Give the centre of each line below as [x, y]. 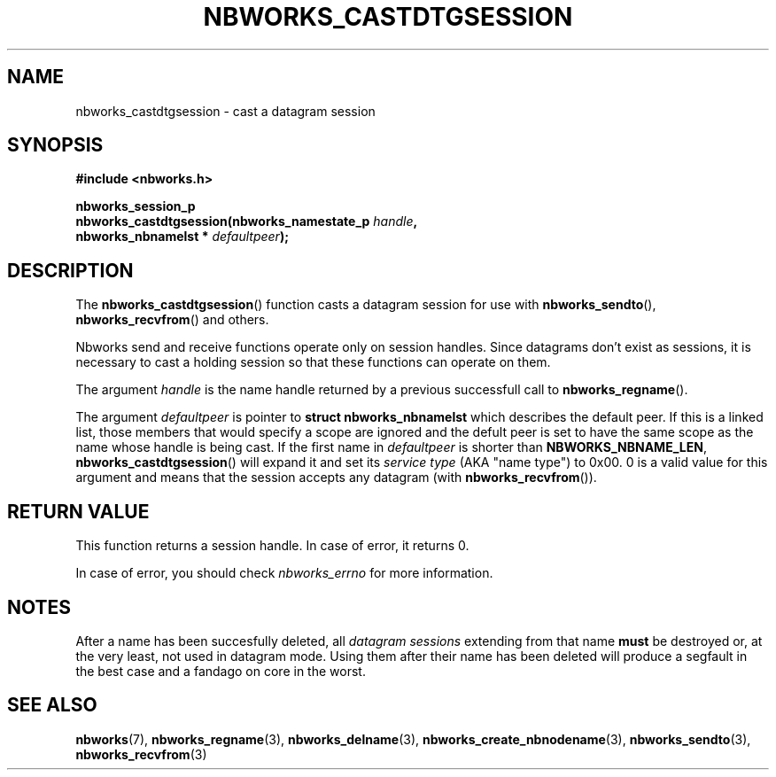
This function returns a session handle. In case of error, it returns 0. [272, 546]
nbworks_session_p [136, 206]
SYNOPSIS [55, 145]
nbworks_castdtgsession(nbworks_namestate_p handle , [247, 221]
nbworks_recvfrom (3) [141, 754]
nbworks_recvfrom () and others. [172, 320]
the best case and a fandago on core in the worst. [221, 671]
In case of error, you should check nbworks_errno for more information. [284, 573]
